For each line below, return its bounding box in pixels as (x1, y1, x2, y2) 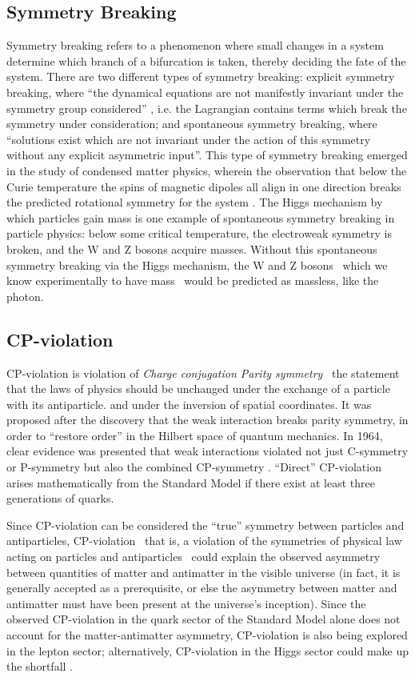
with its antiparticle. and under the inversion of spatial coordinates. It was (6, 395, 372, 412)
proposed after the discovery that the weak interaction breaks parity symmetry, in (6, 411, 409, 428)
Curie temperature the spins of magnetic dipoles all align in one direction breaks (6, 178, 401, 194)
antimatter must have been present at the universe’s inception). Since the (6, 595, 366, 611)
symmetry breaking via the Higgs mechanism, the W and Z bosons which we (6, 256, 388, 273)
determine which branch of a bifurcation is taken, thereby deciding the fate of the (6, 52, 406, 69)
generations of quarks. (6, 490, 114, 507)
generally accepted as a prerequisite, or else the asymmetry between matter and (6, 579, 397, 596)
